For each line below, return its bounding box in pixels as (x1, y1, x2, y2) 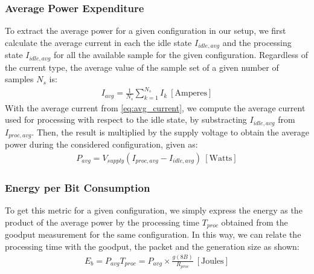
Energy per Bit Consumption (5, 180, 150, 195)
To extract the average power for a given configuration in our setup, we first (5, 24, 286, 37)
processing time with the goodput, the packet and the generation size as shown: (5, 240, 300, 252)
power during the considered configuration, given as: (5, 138, 198, 151)
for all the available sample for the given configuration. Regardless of (53, 48, 308, 61)
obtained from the (221, 215, 288, 228)
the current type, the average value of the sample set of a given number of (5, 60, 279, 73)
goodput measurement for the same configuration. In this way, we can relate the (5, 228, 301, 241)
